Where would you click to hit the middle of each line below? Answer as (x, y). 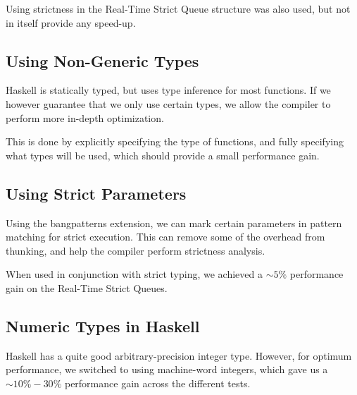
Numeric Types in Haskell (103, 326)
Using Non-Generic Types (102, 60)
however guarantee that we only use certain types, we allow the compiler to (168, 103)
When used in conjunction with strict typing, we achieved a (134, 274)
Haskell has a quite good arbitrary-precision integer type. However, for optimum (179, 355)
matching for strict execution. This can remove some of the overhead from (165, 237)
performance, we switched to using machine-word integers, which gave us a (167, 369)
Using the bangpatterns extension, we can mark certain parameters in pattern (174, 223)
